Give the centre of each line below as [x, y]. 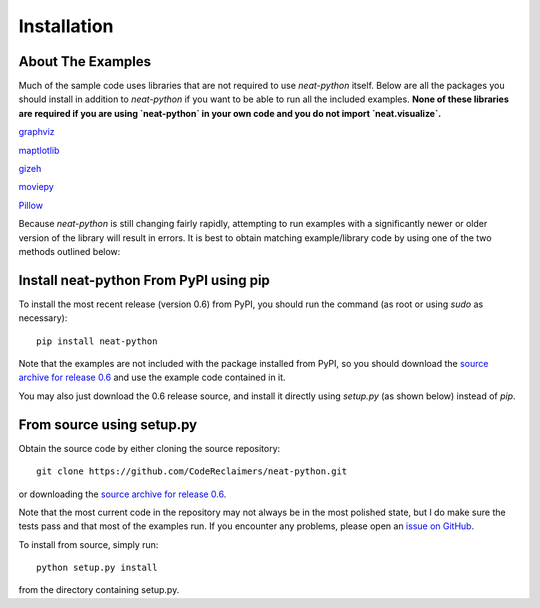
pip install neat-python [97, 341]
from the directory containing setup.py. [99, 590]
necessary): [43, 318]
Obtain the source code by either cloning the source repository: [149, 448]
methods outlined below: [69, 251]
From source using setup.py [108, 424]
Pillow [31, 205]
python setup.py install [97, 568]
